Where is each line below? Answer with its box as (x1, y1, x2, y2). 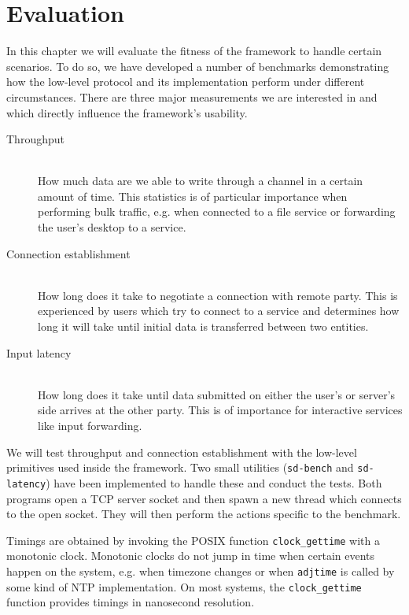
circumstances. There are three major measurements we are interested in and (6, 88, 378, 105)
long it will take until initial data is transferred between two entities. (38, 318, 369, 335)
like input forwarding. (38, 417, 142, 433)
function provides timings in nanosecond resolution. (6, 594, 255, 610)
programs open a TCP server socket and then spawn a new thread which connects (6, 490, 402, 506)
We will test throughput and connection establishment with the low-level (6, 443, 357, 460)
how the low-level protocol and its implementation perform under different (6, 73, 365, 90)
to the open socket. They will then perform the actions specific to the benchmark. (6, 506, 401, 522)
